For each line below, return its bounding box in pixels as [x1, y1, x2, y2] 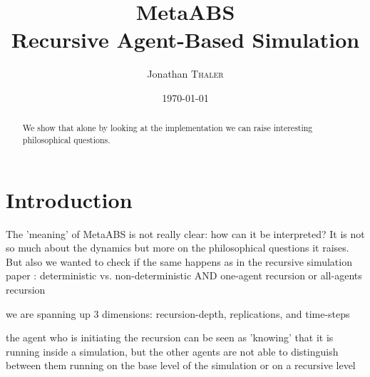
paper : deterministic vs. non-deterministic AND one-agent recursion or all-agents [6, 268, 362, 283]
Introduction [6, 185, 133, 214]
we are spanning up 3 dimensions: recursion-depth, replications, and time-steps [6, 306, 350, 321]
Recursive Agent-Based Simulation [11, 25, 360, 54]
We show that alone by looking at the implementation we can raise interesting [22, 122, 313, 134]
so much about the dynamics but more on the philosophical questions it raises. [6, 240, 349, 255]
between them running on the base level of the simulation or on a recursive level [6, 358, 356, 373]
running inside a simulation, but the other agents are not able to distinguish [6, 344, 339, 358]
